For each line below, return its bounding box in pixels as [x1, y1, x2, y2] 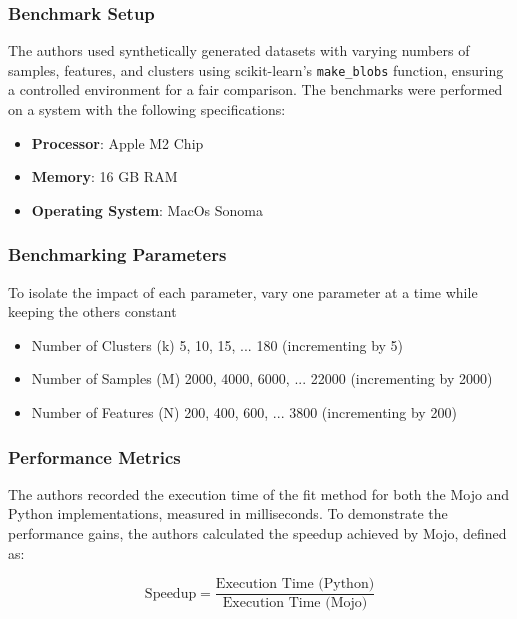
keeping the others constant [8, 301, 177, 322]
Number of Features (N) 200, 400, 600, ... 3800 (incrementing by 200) [31, 402, 457, 423]
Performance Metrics [8, 444, 181, 469]
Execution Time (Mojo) [222, 596, 368, 611]
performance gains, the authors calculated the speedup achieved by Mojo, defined [8, 523, 507, 544]
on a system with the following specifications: [8, 99, 286, 120]
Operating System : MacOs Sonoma [31, 199, 263, 220]
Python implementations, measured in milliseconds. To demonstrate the [8, 503, 448, 524]
